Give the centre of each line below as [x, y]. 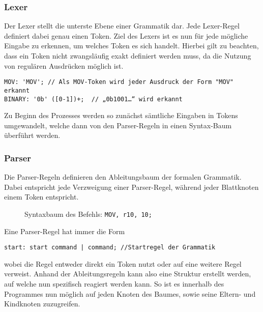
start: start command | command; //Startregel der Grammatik [110, 248]
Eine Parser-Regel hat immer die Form [65, 231]
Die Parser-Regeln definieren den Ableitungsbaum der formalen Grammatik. [123, 177]
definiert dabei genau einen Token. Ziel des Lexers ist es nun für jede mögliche [126, 35]
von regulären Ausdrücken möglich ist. [64, 65]
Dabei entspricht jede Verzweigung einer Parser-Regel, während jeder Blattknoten [131, 187]
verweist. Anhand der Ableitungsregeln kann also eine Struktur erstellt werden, [128, 274]
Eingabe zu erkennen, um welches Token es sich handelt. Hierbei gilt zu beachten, [131, 46]
